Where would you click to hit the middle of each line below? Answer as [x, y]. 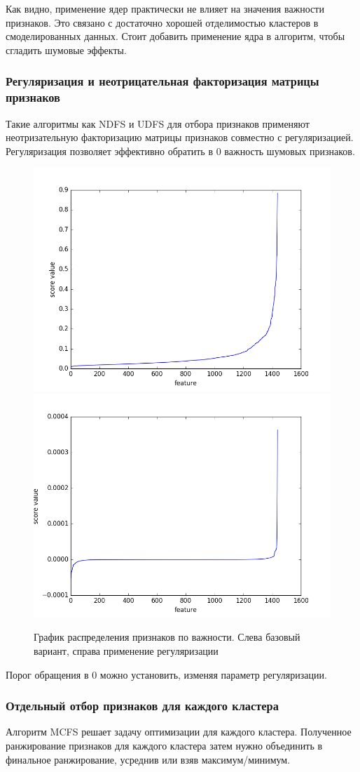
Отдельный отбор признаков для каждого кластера [142, 706]
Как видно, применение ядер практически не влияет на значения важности [165, 8]
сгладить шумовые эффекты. [66, 49]
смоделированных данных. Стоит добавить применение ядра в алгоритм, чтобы [175, 36]
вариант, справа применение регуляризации [126, 651]
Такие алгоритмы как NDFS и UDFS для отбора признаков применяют [158, 123]
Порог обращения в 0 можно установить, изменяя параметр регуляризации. [166, 674]
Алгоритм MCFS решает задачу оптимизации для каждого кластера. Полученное [179, 732]
